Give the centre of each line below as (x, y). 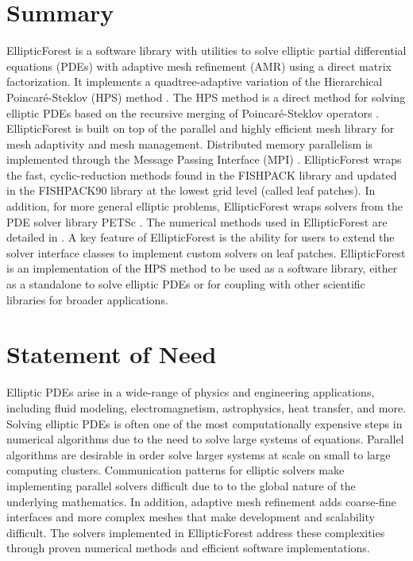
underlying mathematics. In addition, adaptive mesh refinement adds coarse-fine (201, 501)
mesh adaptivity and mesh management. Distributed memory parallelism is (190, 143)
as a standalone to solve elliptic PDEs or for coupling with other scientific (186, 284)
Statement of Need (112, 354)
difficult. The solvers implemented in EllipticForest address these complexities (196, 532)
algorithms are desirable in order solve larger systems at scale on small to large (199, 454)
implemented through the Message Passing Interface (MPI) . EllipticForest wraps (204, 159)
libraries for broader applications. (87, 299)
